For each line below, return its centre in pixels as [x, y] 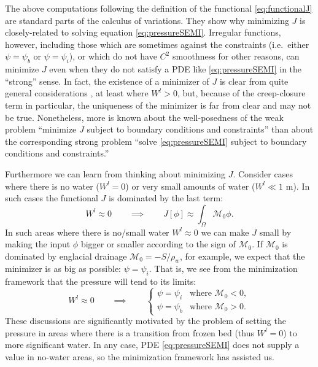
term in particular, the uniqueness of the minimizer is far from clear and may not [158, 105]
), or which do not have [113, 56]
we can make [225, 232]
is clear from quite [254, 81]
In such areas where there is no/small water [87, 232]
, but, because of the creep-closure [241, 93]
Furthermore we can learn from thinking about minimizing [115, 173]
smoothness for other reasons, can [236, 56]
